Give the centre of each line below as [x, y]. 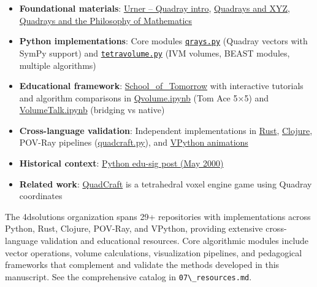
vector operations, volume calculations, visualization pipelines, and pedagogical [154, 252]
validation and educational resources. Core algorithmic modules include [175, 241]
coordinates [41, 196]
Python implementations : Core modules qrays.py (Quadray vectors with [163, 41]
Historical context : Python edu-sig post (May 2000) [121, 163]
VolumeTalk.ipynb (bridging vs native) [92, 110]
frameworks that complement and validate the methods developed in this [142, 265]
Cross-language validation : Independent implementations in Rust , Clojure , [166, 130]
